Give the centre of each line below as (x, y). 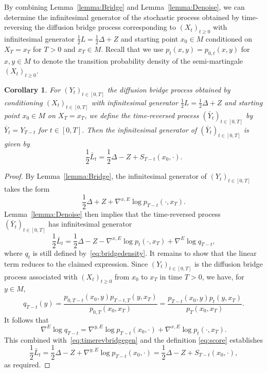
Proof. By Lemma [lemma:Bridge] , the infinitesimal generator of (105, 176)
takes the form (27, 188)
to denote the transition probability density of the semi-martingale (138, 60)
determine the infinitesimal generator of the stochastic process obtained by (122, 17)
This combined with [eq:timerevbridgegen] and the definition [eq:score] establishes (134, 339)
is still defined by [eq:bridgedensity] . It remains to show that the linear (145, 253)
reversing (18, 27)
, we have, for (223, 276)
